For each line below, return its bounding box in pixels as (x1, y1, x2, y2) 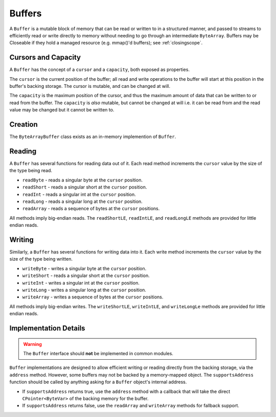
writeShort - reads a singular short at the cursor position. (22, 272, 150, 279)
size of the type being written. (9, 256, 73, 262)
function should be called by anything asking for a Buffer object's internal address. (9, 379, 187, 385)
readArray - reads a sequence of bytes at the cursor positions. (22, 205, 160, 212)
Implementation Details (9, 323, 85, 332)
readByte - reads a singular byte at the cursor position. (22, 177, 143, 183)
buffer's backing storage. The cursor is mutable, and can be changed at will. (9, 83, 171, 89)
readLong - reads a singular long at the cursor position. (22, 198, 143, 204)
